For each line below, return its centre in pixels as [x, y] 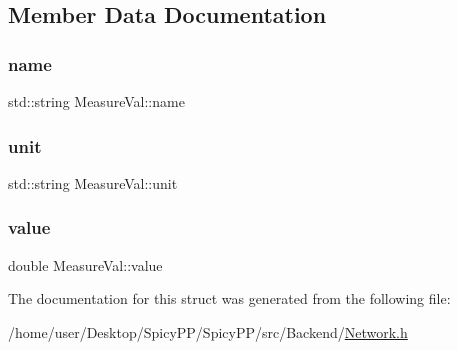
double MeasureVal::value [85, 264]
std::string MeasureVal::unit [93, 182]
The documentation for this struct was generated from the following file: [229, 298]
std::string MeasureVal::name [96, 101]
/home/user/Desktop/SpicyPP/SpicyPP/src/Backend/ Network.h [208, 331]
